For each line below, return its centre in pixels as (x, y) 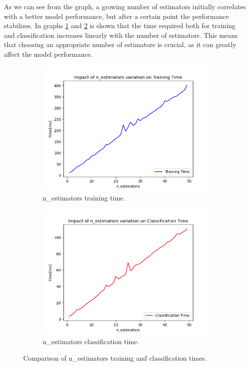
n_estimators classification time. (91, 341)
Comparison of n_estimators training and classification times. (115, 358)
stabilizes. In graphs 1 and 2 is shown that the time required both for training (120, 25)
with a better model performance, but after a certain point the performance (117, 16)
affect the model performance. (48, 54)
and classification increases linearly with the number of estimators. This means (121, 35)
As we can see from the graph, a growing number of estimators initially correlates (125, 6)
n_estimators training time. (84, 198)
